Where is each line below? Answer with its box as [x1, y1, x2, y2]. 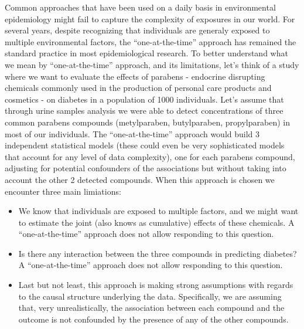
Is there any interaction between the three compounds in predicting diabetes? [18, 247, 297, 259]
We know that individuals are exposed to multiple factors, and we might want [18, 205, 299, 217]
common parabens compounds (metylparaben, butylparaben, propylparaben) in [5, 116, 290, 128]
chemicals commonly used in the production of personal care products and [5, 82, 272, 94]
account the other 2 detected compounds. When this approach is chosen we [5, 173, 275, 185]
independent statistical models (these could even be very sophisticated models [5, 139, 285, 151]
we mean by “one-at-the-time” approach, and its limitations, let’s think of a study [5, 58, 299, 70]
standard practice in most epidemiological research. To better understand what [5, 47, 288, 59]
